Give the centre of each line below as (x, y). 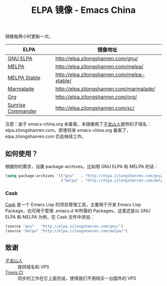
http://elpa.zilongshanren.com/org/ (96, 97)
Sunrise (17, 105)
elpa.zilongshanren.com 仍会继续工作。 (45, 136)
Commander (22, 111)
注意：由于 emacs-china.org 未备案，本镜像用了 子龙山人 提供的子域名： (78, 124)
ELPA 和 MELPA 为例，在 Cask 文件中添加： (50, 217)
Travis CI (14, 272)
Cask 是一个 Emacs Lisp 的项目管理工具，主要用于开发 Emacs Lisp (73, 205)
